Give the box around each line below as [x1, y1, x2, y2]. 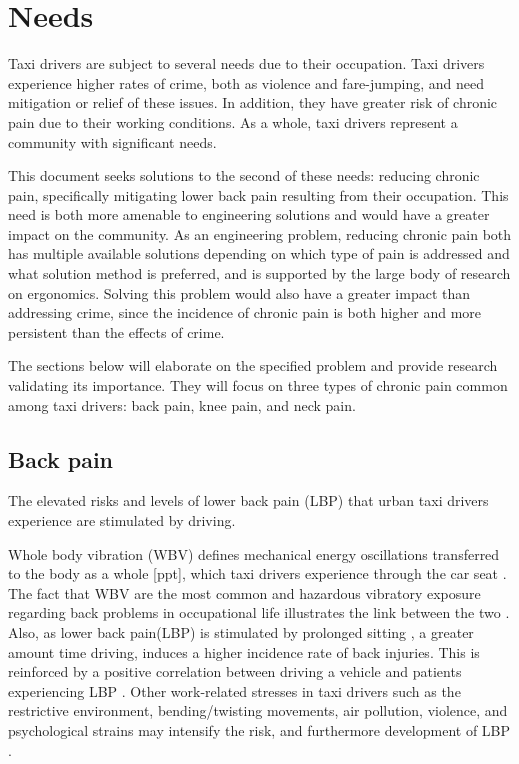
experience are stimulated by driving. [8, 510, 236, 531]
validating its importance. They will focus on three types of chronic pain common [8, 375, 508, 396]
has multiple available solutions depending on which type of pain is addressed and [8, 243, 510, 264]
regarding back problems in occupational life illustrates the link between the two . [8, 602, 510, 623]
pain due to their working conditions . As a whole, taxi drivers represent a [8, 111, 458, 132]
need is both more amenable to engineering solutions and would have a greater [8, 204, 490, 225]
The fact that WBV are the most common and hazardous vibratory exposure [8, 582, 481, 603]
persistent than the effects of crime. [8, 321, 225, 342]
